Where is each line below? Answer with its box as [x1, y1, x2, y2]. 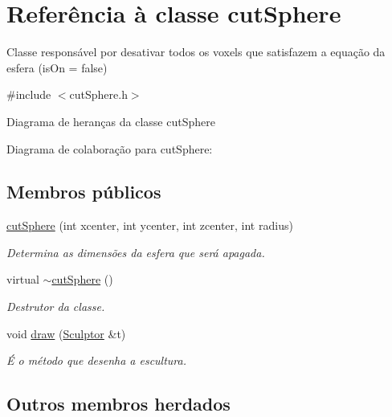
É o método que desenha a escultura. [6, 352, 187, 369]
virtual [6, 271, 39, 288]
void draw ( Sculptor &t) [6, 325, 126, 341]
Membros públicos [6, 179, 161, 204]
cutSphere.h [69, 86, 128, 103]
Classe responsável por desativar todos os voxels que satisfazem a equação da [6, 43, 386, 60]
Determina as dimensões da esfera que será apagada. [6, 243, 265, 260]
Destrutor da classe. [6, 298, 105, 315]
